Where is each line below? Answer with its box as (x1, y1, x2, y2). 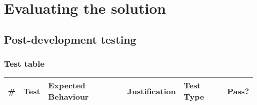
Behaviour (48, 91, 89, 103)
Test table (4, 57, 44, 70)
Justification (127, 85, 176, 97)
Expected (48, 79, 86, 91)
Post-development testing (4, 31, 136, 47)
